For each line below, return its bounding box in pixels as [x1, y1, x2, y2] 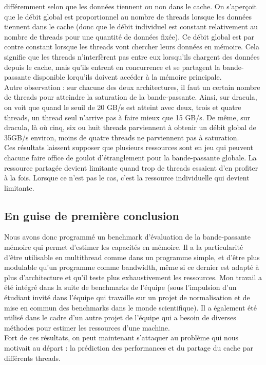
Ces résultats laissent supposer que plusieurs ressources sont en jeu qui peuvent [4, 142, 253, 153]
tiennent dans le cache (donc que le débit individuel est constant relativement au [4, 21, 258, 32]
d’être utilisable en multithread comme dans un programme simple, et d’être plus [4, 251, 260, 262]
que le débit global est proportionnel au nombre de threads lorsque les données [4, 11, 252, 22]
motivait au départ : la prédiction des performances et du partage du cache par [4, 342, 253, 353]
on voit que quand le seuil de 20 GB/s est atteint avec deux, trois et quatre [4, 101, 241, 112]
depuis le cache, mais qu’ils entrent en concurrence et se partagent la [4, 61, 220, 72]
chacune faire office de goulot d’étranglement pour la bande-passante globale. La [4, 152, 257, 162]
